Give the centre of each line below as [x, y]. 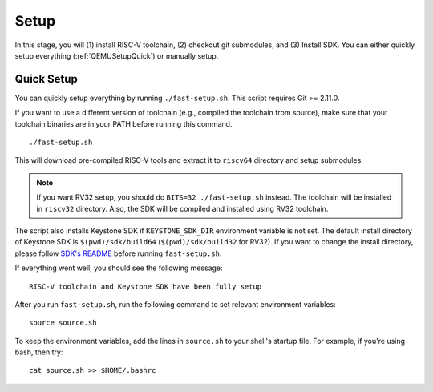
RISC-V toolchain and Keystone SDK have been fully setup [146, 286]
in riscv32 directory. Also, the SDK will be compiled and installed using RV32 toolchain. [182, 208]
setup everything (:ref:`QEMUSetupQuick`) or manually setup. [117, 55]
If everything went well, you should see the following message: [119, 268]
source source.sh [63, 323]
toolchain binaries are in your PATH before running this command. [123, 123]
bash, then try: [39, 352]
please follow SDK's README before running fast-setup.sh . [118, 253]
